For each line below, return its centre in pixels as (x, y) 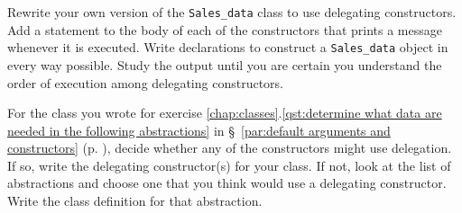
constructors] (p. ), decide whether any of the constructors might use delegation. (230, 148)
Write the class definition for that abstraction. (135, 201)
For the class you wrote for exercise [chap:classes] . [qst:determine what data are (225, 113)
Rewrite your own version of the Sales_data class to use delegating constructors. (232, 12)
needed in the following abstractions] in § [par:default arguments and (199, 130)
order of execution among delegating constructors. (145, 82)
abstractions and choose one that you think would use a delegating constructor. (227, 183)
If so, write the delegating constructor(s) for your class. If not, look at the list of (229, 165)
